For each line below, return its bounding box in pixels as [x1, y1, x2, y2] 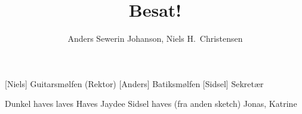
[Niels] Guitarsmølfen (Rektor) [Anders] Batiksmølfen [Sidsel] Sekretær [5, 77, 264, 90]
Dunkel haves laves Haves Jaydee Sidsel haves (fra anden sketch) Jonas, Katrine [5, 97, 297, 110]
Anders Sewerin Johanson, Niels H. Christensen [67, 32, 243, 45]
